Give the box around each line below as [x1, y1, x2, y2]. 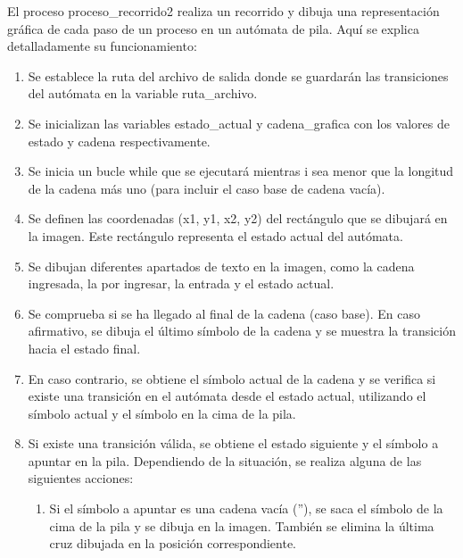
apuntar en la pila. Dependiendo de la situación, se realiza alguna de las [28, 451, 422, 470]
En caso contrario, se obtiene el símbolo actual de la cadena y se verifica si [28, 369, 436, 387]
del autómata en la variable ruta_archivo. [28, 84, 258, 103]
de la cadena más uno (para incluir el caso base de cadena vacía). [28, 179, 385, 197]
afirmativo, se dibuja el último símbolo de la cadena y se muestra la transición [28, 321, 457, 340]
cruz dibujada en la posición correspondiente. [49, 534, 297, 553]
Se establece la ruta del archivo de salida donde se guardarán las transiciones [28, 66, 449, 85]
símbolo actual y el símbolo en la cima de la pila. [28, 404, 296, 422]
